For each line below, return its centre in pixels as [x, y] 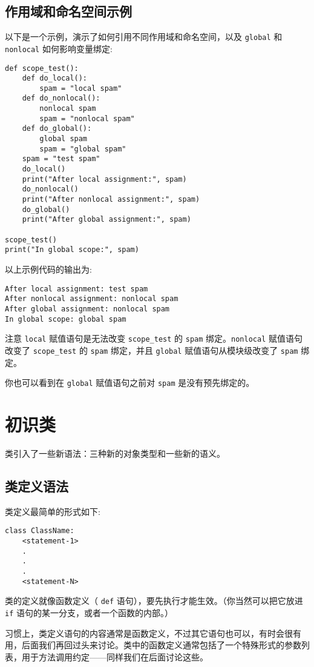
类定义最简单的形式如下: [53, 511]
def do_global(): [57, 129]
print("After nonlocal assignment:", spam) [111, 200]
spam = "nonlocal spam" [87, 118]
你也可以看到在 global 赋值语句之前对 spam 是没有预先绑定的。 [130, 383]
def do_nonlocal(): [61, 98]
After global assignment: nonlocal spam [87, 309]
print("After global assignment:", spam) [106, 220]
